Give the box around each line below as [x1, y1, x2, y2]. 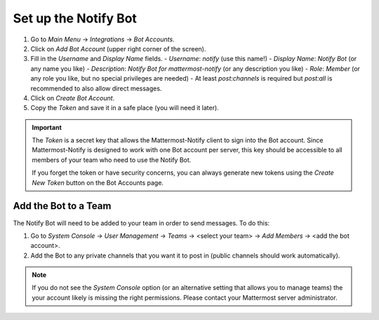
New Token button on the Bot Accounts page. [32, 178, 164, 187]
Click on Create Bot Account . [30, 93, 115, 102]
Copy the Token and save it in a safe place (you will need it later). [30, 104, 219, 112]
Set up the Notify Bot [13, 11, 137, 26]
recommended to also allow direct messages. [30, 84, 162, 93]
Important [32, 123, 62, 131]
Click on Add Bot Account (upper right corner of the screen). [30, 44, 206, 53]
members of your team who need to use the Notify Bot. [32, 155, 192, 164]
